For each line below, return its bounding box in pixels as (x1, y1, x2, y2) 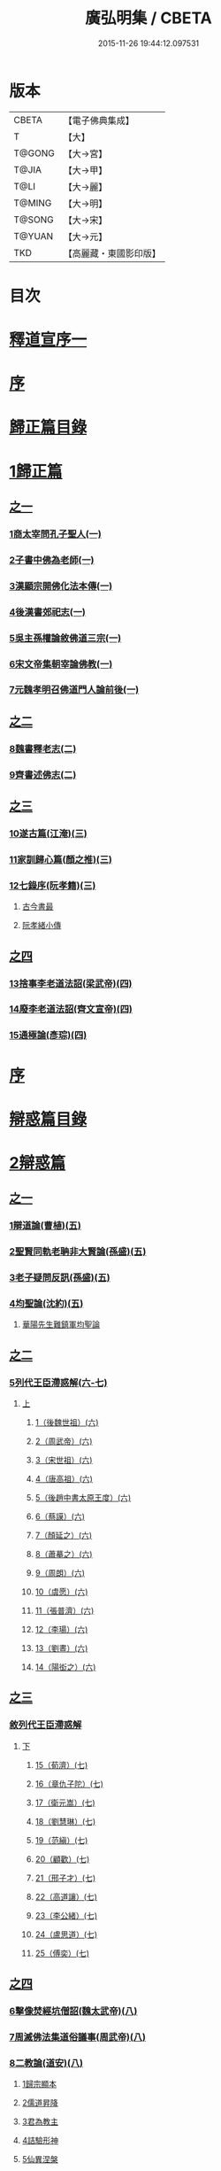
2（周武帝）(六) (34, 1436, 93, 1446)
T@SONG (13, 213, 55, 226)
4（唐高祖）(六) (34, 1474, 93, 1485)
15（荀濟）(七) (34, 1759, 88, 1770)
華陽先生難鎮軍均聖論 (21, 1319, 100, 1330)
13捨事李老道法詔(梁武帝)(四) (9, 977, 133, 989)
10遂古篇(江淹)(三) (9, 827, 88, 840)
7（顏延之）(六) (34, 1530, 93, 1541)
